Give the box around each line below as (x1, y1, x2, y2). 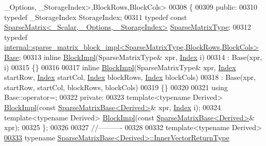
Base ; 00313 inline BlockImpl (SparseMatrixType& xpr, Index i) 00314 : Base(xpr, (4, 51, 262, 62)
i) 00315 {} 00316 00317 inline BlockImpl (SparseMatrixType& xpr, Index (4, 61, 236, 72)
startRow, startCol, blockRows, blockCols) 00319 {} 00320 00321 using (4, 81, 228, 92)
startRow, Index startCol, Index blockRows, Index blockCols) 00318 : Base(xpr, (4, 72, 256, 82)
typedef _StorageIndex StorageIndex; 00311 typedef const (4, 11, 187, 22)
